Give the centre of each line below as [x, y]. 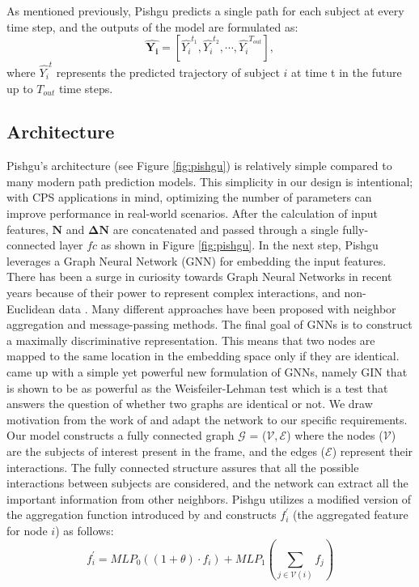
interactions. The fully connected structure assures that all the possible [183, 467]
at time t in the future [347, 72]
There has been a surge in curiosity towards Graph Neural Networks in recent [199, 276]
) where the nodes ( [335, 435]
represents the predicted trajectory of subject [168, 72]
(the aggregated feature [350, 515]
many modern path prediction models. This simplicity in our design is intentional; [210, 181]
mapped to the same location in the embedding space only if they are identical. [203, 356]
